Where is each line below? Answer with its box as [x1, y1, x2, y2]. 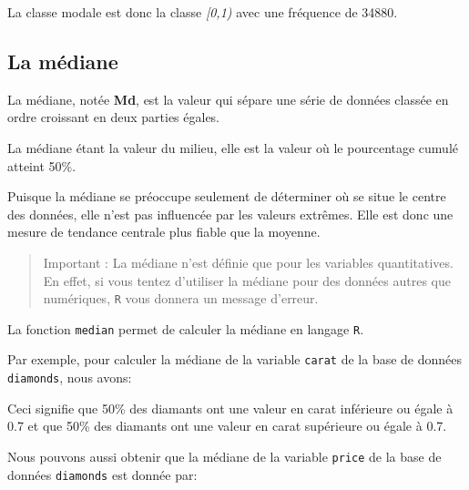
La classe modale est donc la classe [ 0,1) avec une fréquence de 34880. [7, 3, 398, 21]
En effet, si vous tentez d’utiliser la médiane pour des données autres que [43, 271, 451, 290]
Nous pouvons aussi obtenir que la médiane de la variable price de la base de [7, 446, 442, 465]
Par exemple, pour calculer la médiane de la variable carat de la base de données [7, 350, 463, 369]
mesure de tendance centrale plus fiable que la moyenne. [7, 222, 321, 241]
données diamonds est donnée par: [7, 464, 198, 484]
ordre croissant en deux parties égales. [7, 107, 220, 127]
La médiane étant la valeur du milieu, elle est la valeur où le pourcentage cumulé [7, 138, 459, 157]
